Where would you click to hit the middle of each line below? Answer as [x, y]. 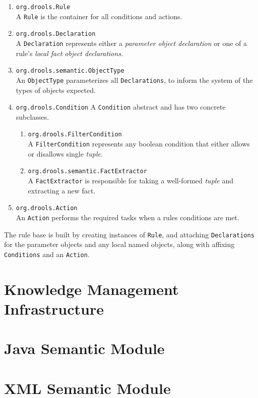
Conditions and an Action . [47, 254]
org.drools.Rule [43, 7]
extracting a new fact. [62, 190]
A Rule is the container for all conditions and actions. [99, 16]
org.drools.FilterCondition [75, 135]
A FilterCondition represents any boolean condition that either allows [139, 144]
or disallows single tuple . [65, 153]
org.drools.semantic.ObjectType [70, 71]
